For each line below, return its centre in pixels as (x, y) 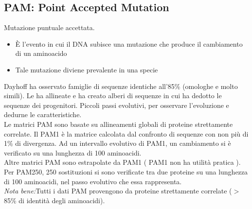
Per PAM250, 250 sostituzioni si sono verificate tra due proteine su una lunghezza (126, 171)
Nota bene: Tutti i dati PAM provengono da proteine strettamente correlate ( (118, 191)
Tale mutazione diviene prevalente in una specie (87, 69)
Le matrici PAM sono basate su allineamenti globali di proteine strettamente (118, 124)
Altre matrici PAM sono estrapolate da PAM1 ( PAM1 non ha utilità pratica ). (122, 162)
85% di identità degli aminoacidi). (54, 200)
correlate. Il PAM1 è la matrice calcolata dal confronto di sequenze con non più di (126, 133)
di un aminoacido (41, 53)
